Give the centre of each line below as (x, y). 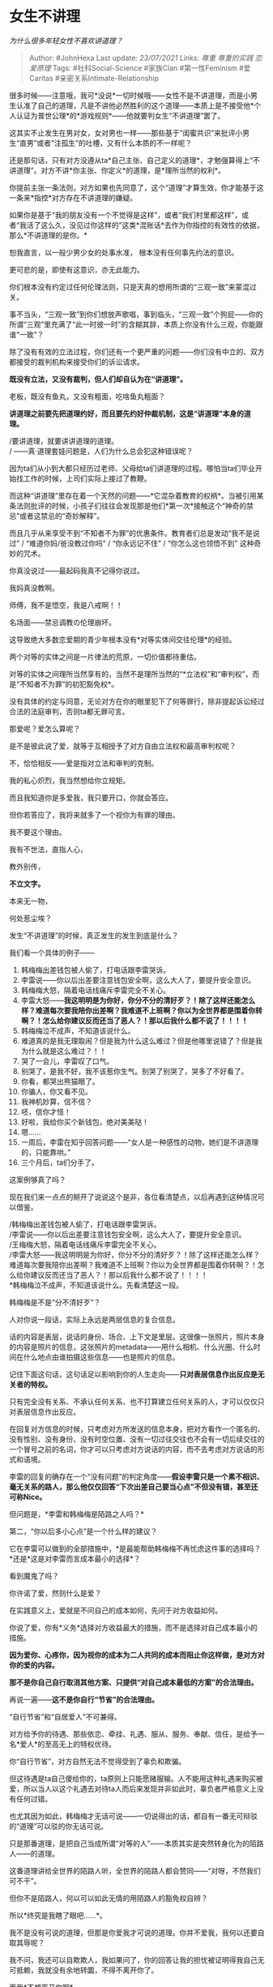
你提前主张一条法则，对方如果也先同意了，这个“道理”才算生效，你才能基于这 (136, 187)
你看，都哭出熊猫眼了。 (60, 1081)
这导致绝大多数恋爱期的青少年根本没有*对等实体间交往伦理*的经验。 (123, 639)
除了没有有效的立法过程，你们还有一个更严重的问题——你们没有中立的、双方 (137, 351)
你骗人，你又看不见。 (56, 1091)
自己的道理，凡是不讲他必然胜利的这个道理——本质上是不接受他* (145, 105)
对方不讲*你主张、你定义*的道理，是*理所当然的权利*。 (133, 170)
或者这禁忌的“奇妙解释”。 (62, 516)
